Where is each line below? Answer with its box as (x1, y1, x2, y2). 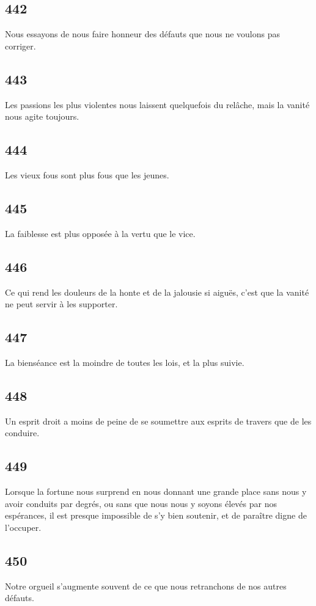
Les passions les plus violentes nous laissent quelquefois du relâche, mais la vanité (5, 98, 310, 111)
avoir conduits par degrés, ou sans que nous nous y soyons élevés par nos (5, 497, 277, 509)
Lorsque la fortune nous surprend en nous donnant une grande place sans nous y (5, 485, 307, 498)
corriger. (5, 39, 36, 52)
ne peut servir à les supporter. (5, 298, 118, 310)
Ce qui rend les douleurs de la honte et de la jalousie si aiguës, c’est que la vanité (5, 285, 309, 298)
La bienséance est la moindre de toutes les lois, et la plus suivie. (5, 356, 244, 368)
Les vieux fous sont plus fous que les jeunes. (5, 168, 169, 181)
